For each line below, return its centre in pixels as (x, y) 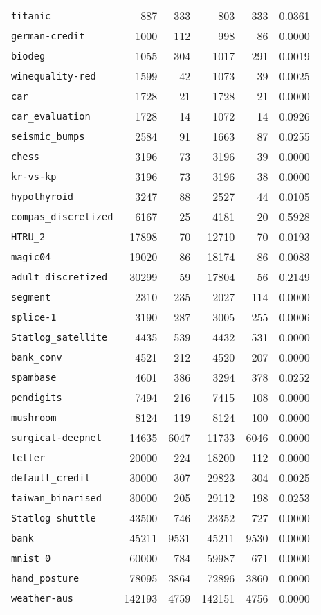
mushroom (34, 417)
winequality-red (54, 76)
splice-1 (34, 317)
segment (31, 297)
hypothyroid (43, 196)
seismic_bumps (48, 136)
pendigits (37, 397)
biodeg (28, 56)
